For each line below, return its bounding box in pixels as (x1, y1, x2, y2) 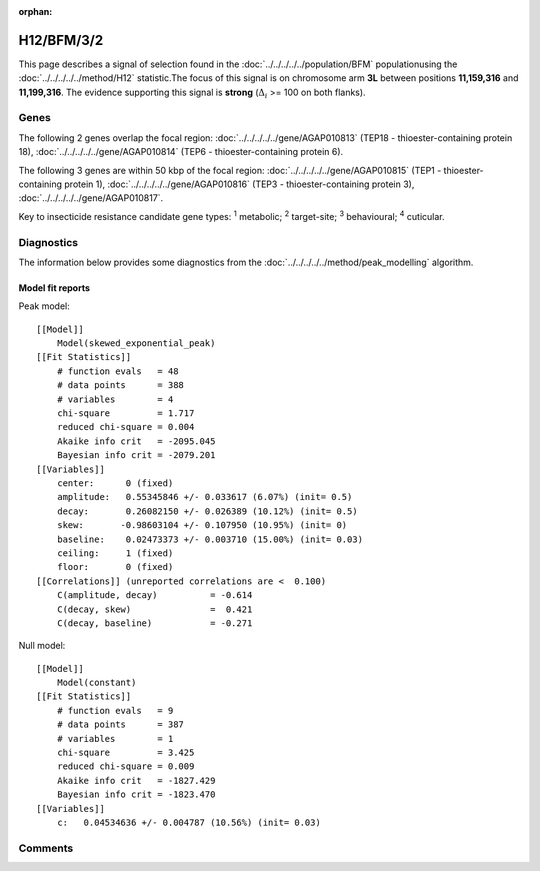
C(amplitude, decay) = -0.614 (56, 590, 253, 601)
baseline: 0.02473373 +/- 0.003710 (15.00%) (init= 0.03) (56, 533, 364, 545)
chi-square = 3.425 (56, 747, 195, 759)
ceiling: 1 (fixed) (56, 547, 174, 559)
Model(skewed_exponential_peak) (56, 338, 216, 349)
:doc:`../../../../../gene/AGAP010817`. (18, 192, 164, 204)
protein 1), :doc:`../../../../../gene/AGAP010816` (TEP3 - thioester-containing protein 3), (64, 178, 415, 190)
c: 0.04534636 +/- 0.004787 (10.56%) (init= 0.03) (56, 816, 322, 828)
